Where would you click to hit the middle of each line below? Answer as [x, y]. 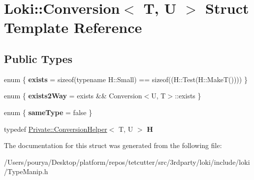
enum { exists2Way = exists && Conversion [73, 96]
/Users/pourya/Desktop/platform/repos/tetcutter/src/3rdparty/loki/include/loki [127, 162]
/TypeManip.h [26, 171]
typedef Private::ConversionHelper [56, 129]
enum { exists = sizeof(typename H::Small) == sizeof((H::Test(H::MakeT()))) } [126, 79]
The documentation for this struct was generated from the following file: [113, 145]
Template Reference [73, 27]
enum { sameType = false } [48, 112]
